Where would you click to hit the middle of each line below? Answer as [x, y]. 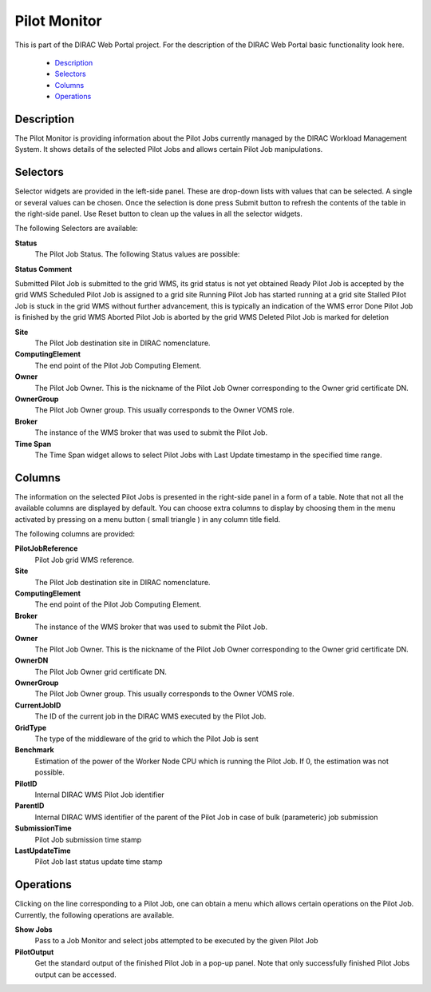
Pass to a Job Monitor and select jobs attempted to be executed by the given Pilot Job [176, 941]
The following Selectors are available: [77, 229]
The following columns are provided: [75, 534]
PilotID [26, 783]
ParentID [30, 806]
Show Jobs [34, 930]
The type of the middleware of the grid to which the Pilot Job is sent [146, 739]
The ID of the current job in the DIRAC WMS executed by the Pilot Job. [150, 716]
